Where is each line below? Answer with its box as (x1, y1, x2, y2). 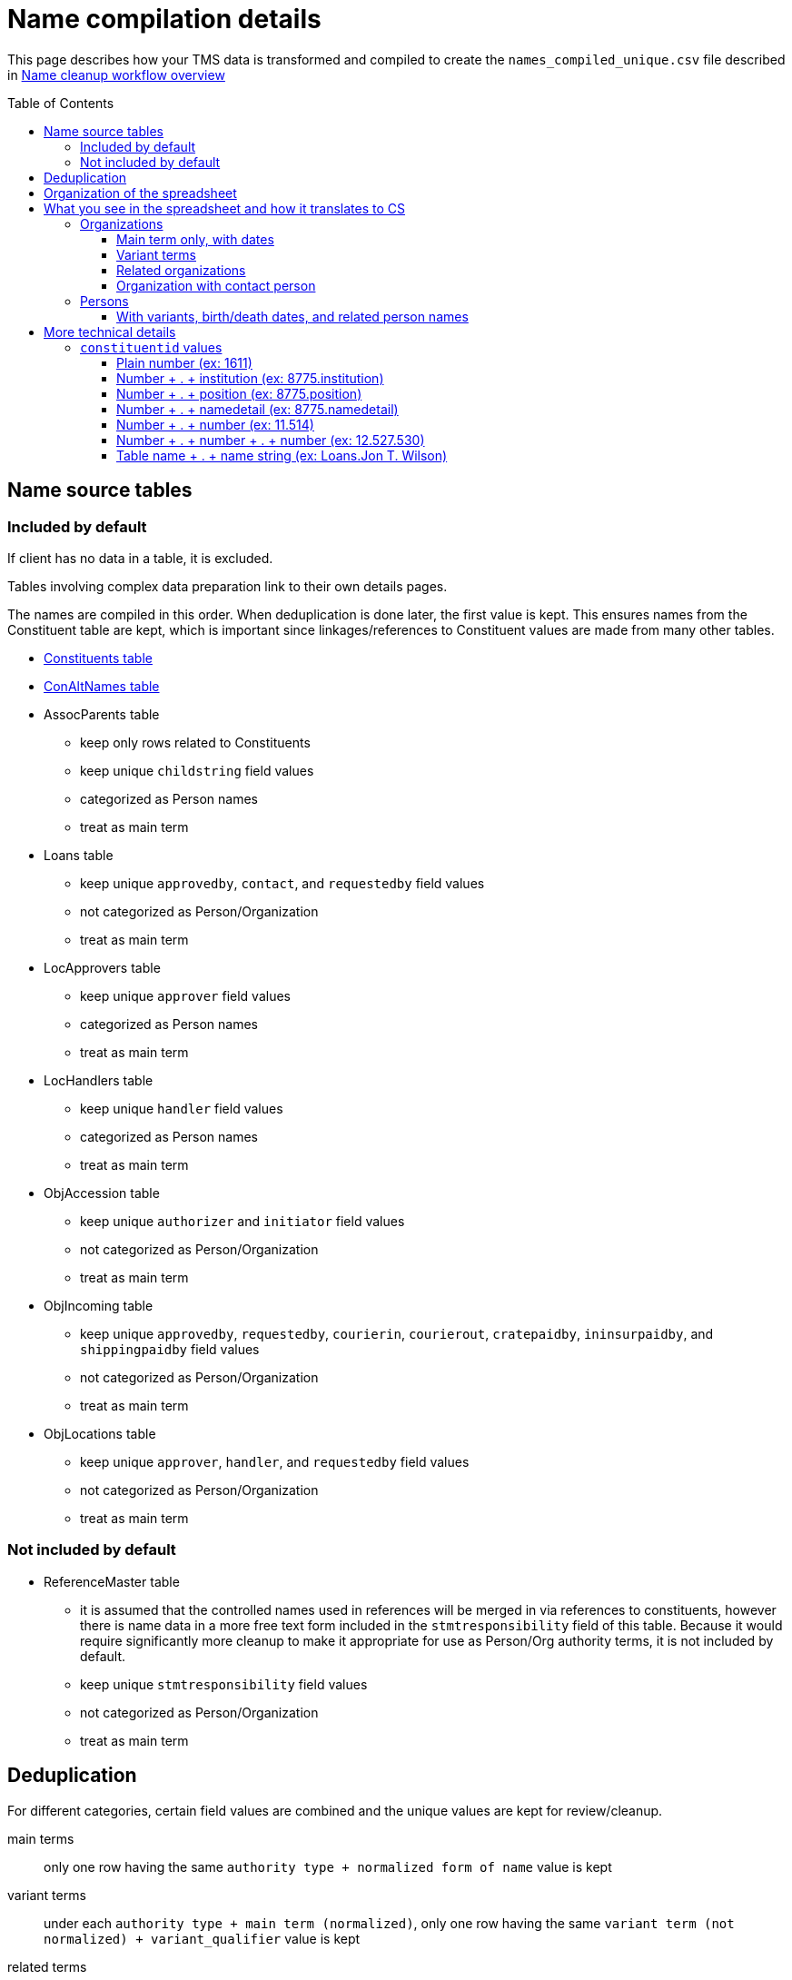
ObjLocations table (44, 1425, 156, 1441)
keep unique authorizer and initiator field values (80, 1213, 405, 1229)
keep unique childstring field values (80, 762, 314, 778)
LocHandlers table (44, 1072, 153, 1088)
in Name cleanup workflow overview (7, 66, 225, 83)
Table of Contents (7, 94, 114, 111)
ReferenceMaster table (44, 1573, 180, 1589)
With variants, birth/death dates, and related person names (116, 308, 469, 324)
